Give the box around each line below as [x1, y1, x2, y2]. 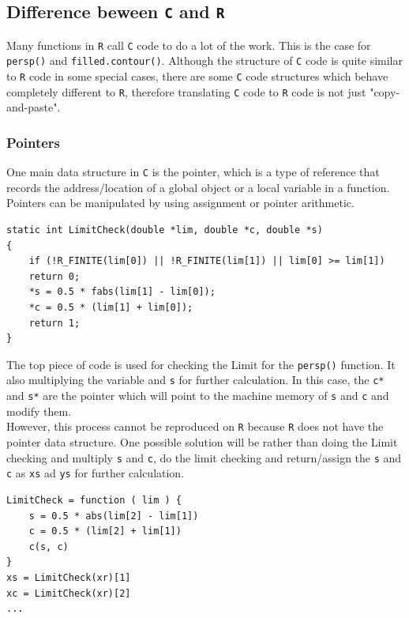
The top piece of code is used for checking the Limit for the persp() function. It [6, 356, 396, 372]
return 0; [28, 270, 81, 282]
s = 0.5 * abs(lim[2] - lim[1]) [28, 510, 199, 522]
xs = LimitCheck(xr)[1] [6, 571, 131, 583]
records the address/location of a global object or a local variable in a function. [6, 179, 390, 195]
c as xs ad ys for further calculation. [6, 465, 185, 481]
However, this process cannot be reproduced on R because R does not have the [6, 418, 384, 435]
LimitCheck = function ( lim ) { [6, 494, 182, 506]
